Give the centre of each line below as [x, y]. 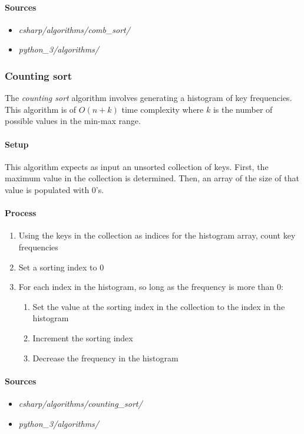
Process [21, 213]
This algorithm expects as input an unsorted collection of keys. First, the [137, 166]
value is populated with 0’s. [54, 189]
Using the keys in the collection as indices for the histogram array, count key [157, 235]
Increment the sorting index [83, 337]
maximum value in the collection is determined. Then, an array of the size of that [152, 178]
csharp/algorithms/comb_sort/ [74, 29]
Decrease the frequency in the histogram [105, 358]
